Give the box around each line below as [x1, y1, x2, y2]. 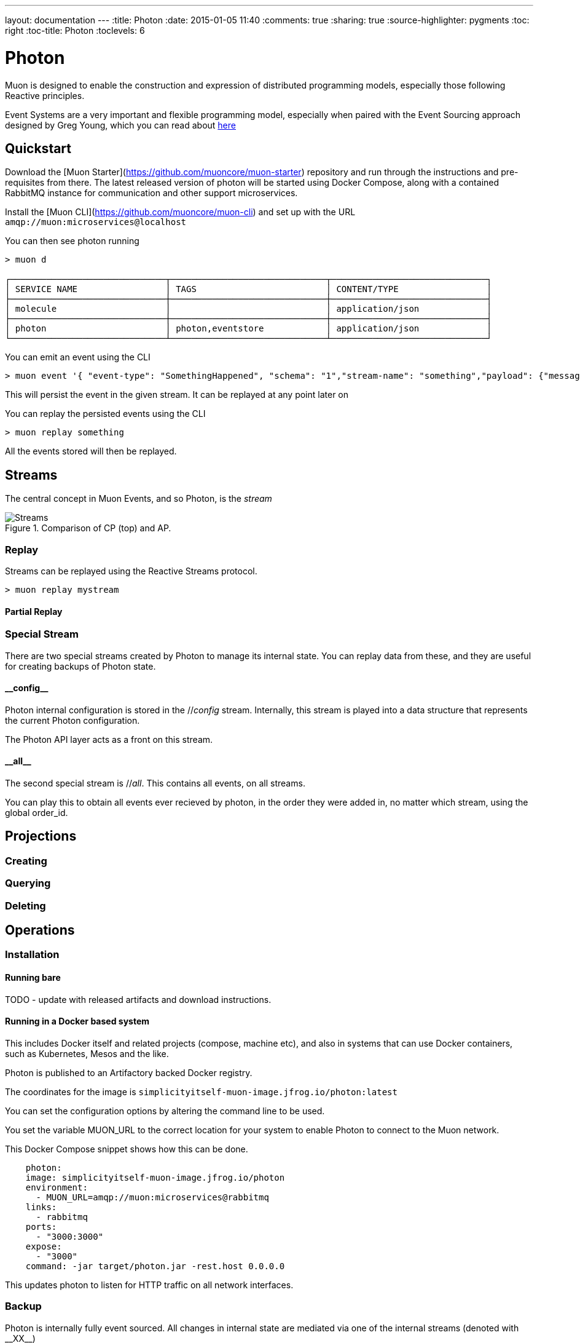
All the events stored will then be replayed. [5, 446, 177, 457]
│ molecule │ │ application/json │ [5, 304, 492, 314]
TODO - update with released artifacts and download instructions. [5, 994, 272, 1005]
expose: [25, 1241, 62, 1251]
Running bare [5, 972, 61, 983]
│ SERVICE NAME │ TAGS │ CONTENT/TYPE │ [5, 284, 492, 295]
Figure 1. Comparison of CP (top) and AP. [5, 523, 171, 534]
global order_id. [5, 807, 68, 818]
